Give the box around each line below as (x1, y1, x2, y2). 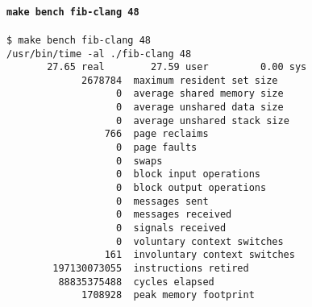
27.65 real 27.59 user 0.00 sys (47, 61, 307, 73)
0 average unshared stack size (116, 114, 289, 127)
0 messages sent (116, 195, 209, 207)
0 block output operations (116, 182, 267, 194)
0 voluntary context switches (116, 235, 284, 247)
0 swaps (116, 155, 163, 167)
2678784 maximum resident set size (81, 74, 278, 86)
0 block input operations (116, 168, 261, 180)
